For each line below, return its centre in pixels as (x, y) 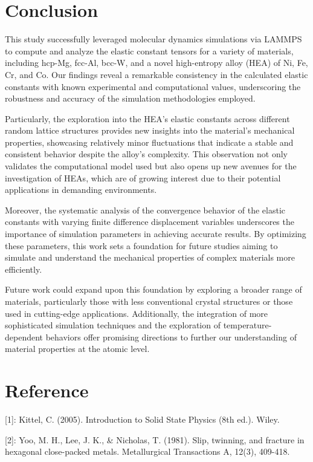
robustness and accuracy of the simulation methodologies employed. (130, 98)
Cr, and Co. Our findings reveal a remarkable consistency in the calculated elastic (156, 74)
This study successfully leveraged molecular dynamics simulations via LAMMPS (153, 39)
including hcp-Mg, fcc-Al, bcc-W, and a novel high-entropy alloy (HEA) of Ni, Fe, (156, 63)
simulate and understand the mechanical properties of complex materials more (150, 257)
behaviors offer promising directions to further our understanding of (171, 337)
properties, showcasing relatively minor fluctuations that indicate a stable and (149, 142)
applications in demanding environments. (81, 190)
